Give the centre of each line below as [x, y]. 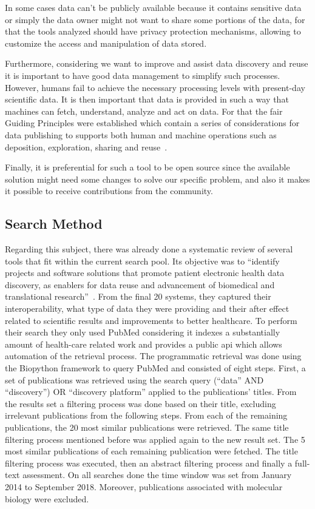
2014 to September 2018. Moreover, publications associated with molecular [144, 486]
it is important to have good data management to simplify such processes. [143, 75]
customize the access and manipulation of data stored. [106, 43]
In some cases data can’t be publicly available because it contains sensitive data [153, 7]
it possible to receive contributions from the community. [109, 191]
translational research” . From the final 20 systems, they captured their [138, 296]
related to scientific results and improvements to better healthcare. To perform [151, 320]
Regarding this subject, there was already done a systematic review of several [149, 249]
